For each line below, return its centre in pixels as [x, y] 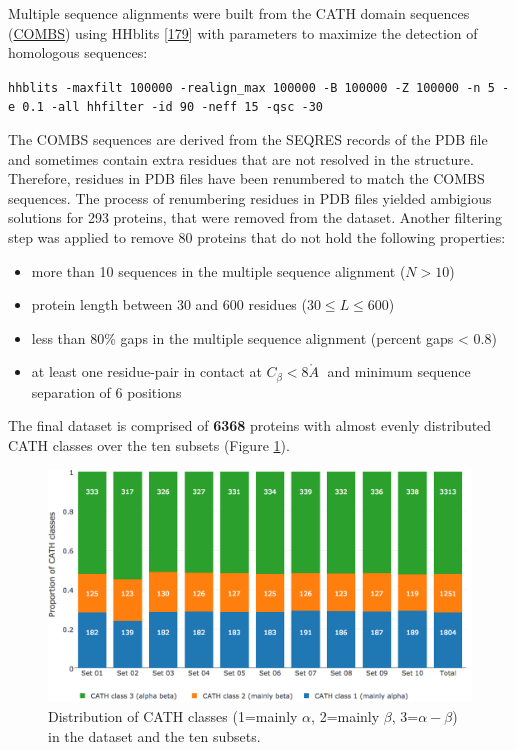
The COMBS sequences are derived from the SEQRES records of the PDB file [248, 139]
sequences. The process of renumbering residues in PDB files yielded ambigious [250, 197]
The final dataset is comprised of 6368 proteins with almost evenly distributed [250, 425]
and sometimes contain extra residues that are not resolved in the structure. [241, 158]
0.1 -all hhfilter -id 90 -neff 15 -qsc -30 [172, 107]
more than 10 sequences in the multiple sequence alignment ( [218, 270]
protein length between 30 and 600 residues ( [169, 304]
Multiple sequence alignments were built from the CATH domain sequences [239, 13]
